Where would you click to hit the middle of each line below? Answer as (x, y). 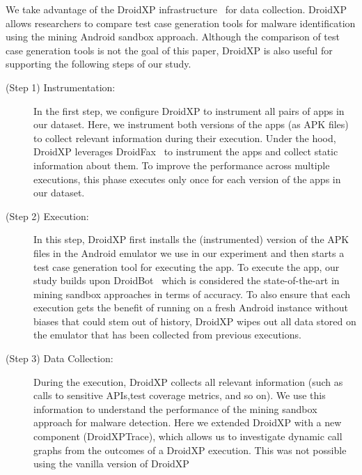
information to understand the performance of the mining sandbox (175, 408)
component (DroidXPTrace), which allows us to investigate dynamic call (188, 436)
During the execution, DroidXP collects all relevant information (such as (188, 381)
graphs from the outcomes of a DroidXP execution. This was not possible (190, 450)
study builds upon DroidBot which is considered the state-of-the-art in (187, 280)
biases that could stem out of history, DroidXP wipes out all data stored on (195, 321)
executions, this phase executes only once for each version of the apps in (187, 179)
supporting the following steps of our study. (99, 64)
